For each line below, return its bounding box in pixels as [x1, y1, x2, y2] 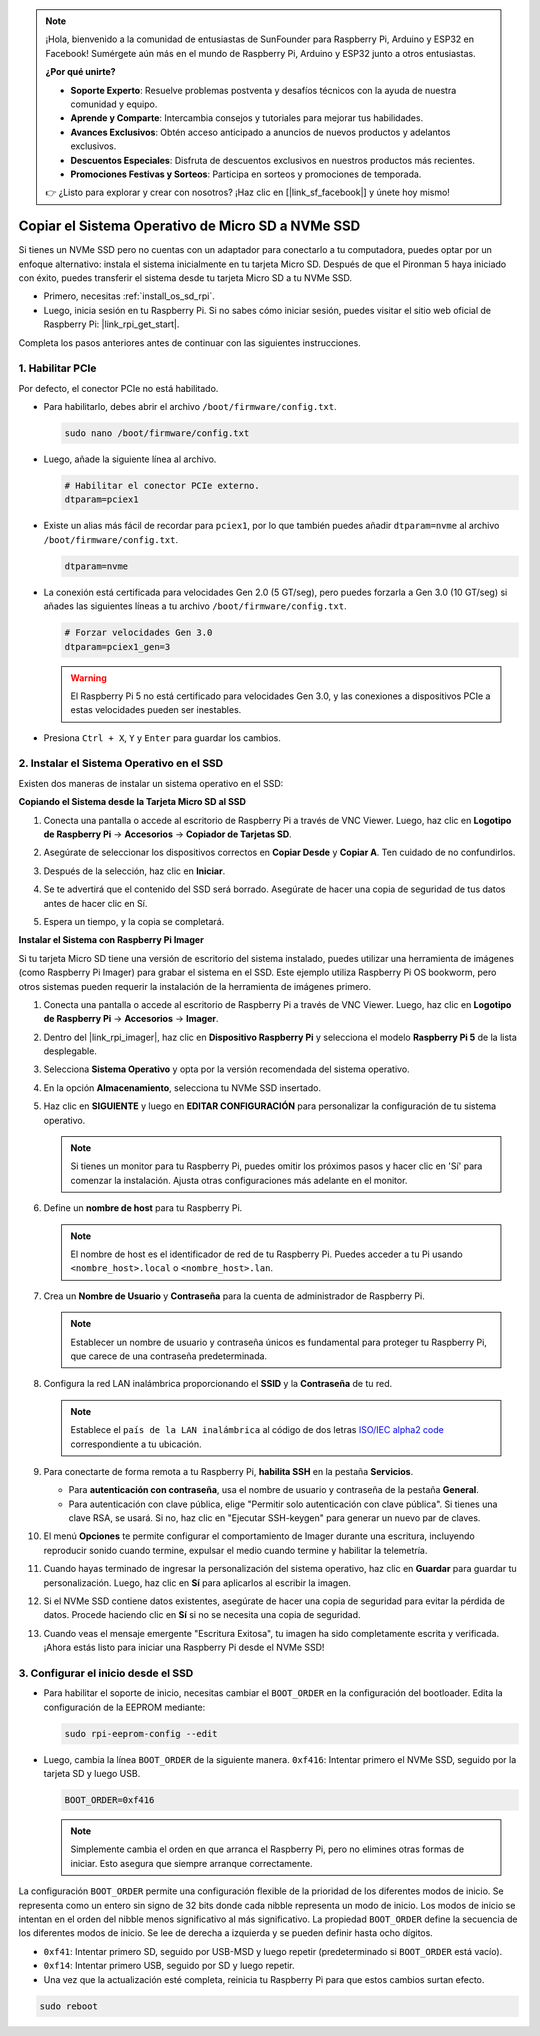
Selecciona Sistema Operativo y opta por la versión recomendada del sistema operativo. [43, 1063, 410, 1075]
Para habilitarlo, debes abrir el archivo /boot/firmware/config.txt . [43, 401, 337, 413]
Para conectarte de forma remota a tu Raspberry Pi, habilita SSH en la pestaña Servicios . [43, 1465, 414, 1477]
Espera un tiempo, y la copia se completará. [43, 915, 225, 927]
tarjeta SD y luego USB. [43, 1768, 141, 1780]
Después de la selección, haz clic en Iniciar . [43, 865, 226, 877]
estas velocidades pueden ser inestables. [70, 704, 242, 716]
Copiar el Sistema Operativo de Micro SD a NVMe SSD [18, 218, 361, 235]
